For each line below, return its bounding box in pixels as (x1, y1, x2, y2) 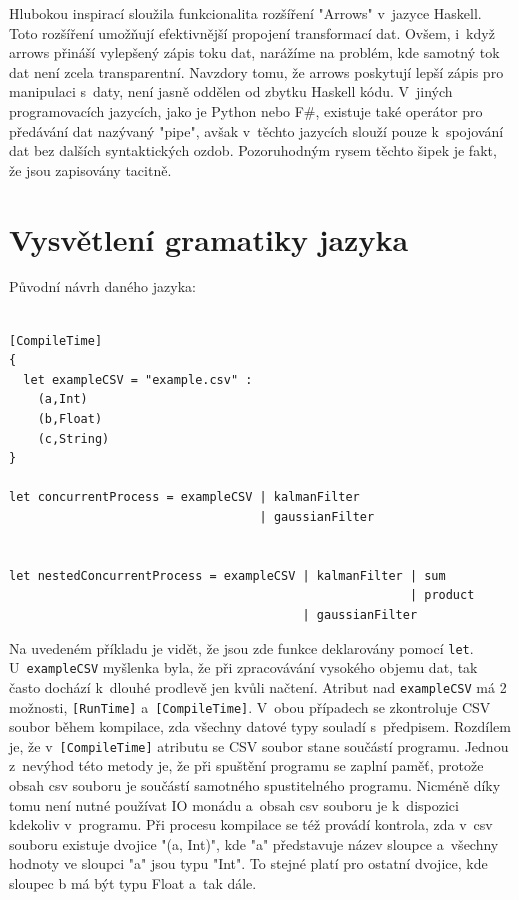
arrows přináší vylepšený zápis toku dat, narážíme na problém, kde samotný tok (9, 42, 500, 63)
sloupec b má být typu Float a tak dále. (9, 873, 257, 893)
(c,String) (37, 431, 110, 446)
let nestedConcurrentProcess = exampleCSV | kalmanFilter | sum (9, 568, 446, 583)
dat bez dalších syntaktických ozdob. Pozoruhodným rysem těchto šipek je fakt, (9, 140, 497, 161)
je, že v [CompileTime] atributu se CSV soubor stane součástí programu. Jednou (9, 735, 509, 756)
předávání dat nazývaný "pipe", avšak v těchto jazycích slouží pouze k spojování (9, 120, 504, 141)
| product (409, 588, 475, 603)
